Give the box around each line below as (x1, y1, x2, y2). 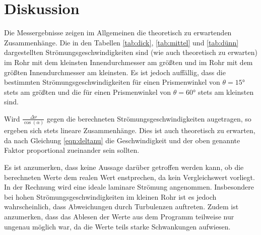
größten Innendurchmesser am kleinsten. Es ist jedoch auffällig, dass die (4, 67, 226, 77)
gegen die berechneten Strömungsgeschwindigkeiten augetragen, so (46, 113, 251, 124)
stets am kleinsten (198, 86, 254, 97)
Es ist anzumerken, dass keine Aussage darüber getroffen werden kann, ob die (4, 161, 244, 172)
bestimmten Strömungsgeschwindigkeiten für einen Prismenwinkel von (4, 77, 220, 87)
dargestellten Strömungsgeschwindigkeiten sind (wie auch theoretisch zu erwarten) (4, 47, 258, 57)
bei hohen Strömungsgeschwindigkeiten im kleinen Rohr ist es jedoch (4, 191, 217, 202)
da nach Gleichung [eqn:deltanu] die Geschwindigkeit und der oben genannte (4, 135, 240, 145)
